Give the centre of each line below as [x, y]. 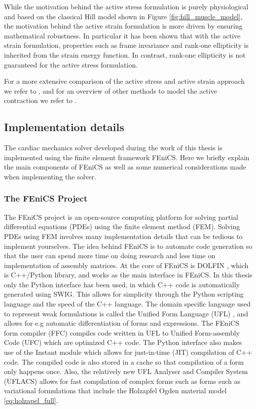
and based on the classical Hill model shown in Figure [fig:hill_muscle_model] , [123, 16]
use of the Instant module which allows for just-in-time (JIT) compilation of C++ [128, 352]
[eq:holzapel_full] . [31, 400]
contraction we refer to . [40, 100]
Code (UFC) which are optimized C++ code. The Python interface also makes [123, 342]
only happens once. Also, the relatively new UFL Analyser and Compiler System [126, 371]
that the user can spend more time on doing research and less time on [110, 256]
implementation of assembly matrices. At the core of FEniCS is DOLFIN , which [126, 265]
